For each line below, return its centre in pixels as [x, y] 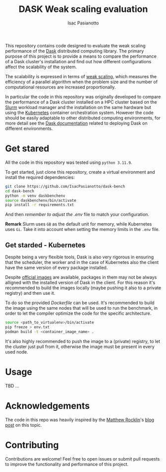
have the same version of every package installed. [56, 268]
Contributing [32, 445]
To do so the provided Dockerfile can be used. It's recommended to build [80, 303]
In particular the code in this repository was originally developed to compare [83, 97]
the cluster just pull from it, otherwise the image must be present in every [80, 347]
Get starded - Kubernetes [45, 245]
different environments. [29, 128]
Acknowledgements [48, 406]
